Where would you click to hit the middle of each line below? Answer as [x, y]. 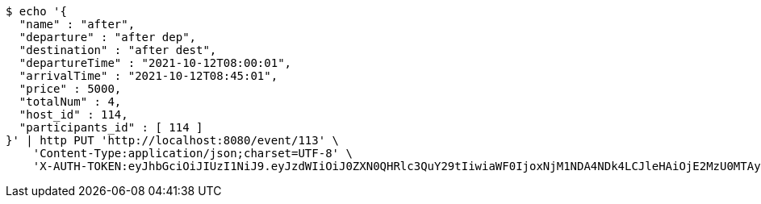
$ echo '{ [36, 11]
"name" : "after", [77, 24]
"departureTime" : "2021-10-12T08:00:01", [155, 63]
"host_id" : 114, [73, 114]
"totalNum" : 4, [70, 102]
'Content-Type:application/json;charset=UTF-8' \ [192, 153]
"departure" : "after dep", [108, 37]
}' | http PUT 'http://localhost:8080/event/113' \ [173, 140]
